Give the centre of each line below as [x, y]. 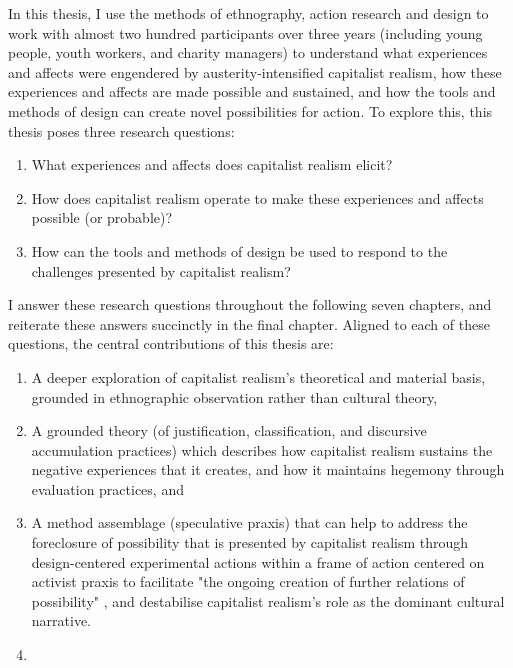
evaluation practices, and [107, 488]
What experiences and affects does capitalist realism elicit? [212, 164]
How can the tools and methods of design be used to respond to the [239, 250]
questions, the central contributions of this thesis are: [171, 343]
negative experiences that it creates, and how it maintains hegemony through [268, 469]
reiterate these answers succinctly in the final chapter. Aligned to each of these [249, 323]
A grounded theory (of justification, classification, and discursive [229, 430]
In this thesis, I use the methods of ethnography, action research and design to [248, 13]
